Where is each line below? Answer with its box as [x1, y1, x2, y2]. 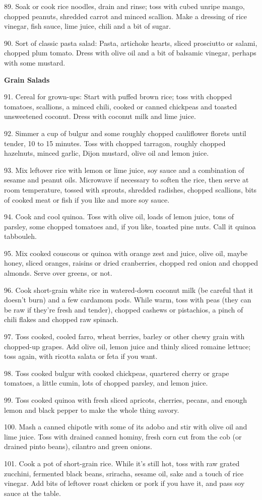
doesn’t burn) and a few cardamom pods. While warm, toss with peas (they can [4, 294, 251, 305]
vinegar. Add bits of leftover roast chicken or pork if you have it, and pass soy [4, 478, 245, 488]
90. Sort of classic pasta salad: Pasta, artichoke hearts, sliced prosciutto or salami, [4, 37, 257, 48]
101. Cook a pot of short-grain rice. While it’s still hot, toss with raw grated [4, 458, 240, 468]
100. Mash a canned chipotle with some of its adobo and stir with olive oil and [4, 421, 247, 432]
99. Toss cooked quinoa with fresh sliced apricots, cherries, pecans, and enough [4, 395, 247, 405]
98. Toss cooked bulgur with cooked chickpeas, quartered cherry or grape [4, 367, 229, 378]
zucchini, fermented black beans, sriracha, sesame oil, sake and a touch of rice [4, 468, 244, 478]
